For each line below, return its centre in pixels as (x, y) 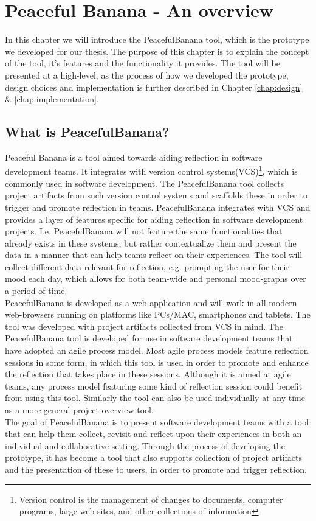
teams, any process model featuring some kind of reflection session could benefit (154, 386)
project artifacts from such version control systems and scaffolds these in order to (156, 195)
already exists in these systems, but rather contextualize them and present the (151, 243)
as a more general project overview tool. (79, 410)
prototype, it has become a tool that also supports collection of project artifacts (153, 457)
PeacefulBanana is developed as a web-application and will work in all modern (151, 302)
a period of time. (36, 291)
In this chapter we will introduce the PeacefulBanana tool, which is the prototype (157, 39)
